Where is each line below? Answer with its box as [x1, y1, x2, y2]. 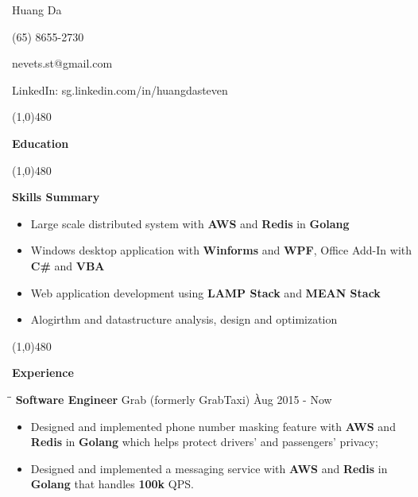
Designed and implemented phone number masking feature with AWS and [30, 417, 396, 434]
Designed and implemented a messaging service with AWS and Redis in [30, 460, 388, 476]
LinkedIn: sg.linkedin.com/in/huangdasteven [12, 81, 228, 98]
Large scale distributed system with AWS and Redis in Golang [30, 215, 350, 231]
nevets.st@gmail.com [12, 55, 113, 72]
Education [12, 134, 69, 151]
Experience [12, 364, 74, 381]
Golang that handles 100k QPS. [30, 476, 194, 492]
